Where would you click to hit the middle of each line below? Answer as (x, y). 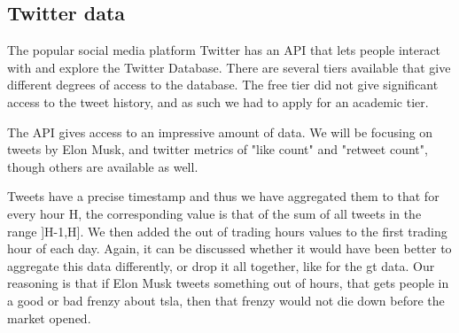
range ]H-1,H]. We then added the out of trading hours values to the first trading (227, 231)
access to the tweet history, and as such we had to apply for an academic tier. (218, 101)
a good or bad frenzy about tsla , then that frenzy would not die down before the (226, 300)
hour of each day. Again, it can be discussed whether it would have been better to (229, 248)
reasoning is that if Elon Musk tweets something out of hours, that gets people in (228, 283)
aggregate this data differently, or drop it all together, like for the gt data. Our (221, 265)
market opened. (49, 318)
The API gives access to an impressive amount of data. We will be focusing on (220, 132)
